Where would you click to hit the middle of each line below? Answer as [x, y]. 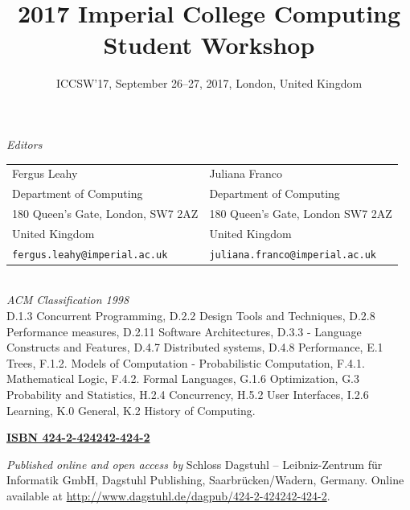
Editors [25, 144]
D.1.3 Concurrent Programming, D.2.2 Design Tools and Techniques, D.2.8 [191, 315]
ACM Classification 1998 [68, 300]
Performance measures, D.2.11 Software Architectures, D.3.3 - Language [184, 331]
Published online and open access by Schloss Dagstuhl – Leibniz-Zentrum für [195, 464]
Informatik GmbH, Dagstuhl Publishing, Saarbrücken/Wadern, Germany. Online [205, 480]
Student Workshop [209, 45]
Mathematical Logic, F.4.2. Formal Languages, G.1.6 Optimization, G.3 [183, 378]
